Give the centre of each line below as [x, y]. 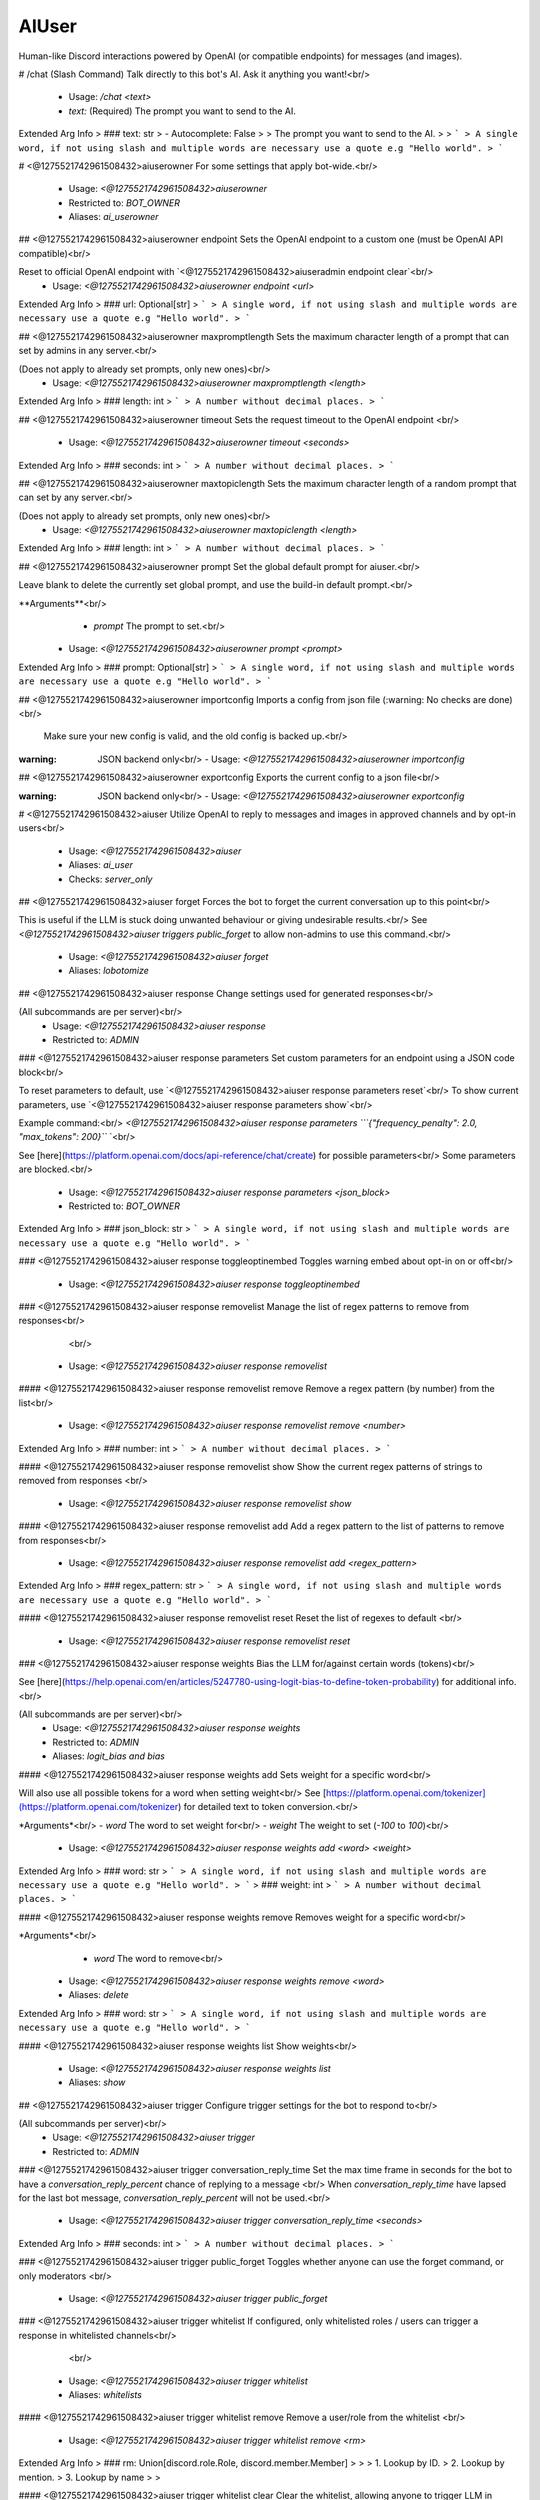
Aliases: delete [98, 1995]
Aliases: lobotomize [109, 971]
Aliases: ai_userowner [113, 217]
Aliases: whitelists [105, 2394]
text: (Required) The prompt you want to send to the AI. [182, 111]
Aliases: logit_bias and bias [108, 1756]
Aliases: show [97, 2082]
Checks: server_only [110, 879]
